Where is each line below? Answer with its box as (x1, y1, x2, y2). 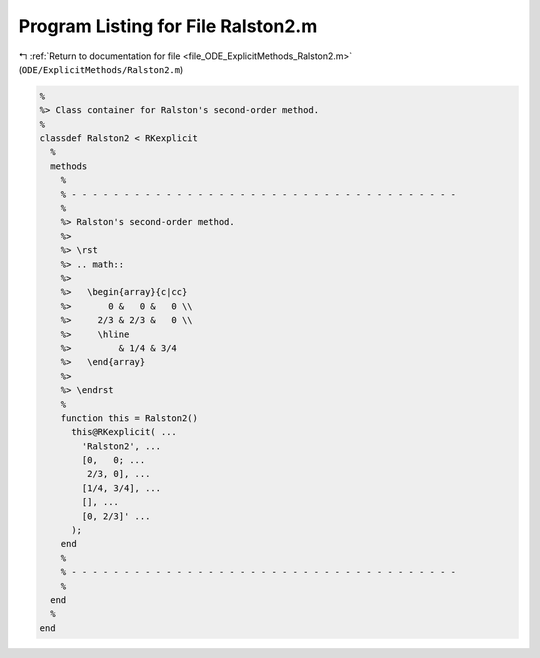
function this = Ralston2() (60, 412, 199, 424)
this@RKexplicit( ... (71, 426, 177, 438)
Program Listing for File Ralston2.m (18, 15, 318, 37)
